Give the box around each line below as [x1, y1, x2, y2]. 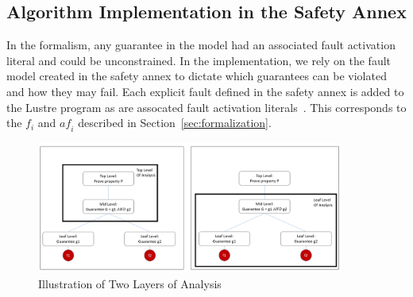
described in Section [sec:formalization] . [78, 114, 272, 131]
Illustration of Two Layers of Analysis [38, 275, 222, 291]
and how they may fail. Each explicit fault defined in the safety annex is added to [6, 83, 404, 99]
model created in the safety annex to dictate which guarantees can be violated [6, 67, 387, 84]
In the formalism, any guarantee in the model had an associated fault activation [6, 37, 396, 53]
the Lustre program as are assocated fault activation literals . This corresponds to [6, 98, 407, 115]
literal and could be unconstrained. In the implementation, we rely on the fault [6, 52, 392, 68]
